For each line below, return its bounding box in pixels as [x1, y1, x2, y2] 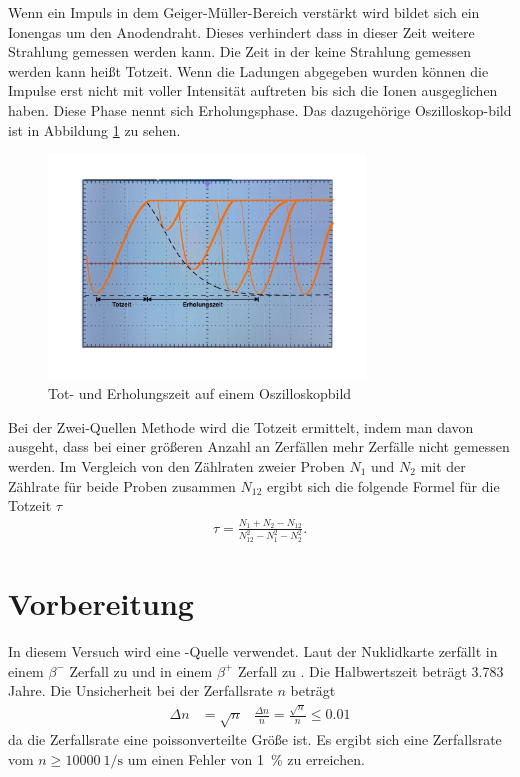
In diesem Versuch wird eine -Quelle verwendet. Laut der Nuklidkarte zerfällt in [8, 640, 498, 661]
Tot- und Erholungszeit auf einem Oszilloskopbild [48, 383, 352, 404]
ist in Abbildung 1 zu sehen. [8, 119, 181, 140]
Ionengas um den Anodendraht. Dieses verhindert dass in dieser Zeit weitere [8, 21, 475, 42]
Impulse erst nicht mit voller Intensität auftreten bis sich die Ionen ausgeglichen [8, 80, 498, 101]
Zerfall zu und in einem [69, 660, 213, 681]
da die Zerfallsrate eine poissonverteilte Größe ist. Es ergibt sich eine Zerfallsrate [8, 729, 502, 750]
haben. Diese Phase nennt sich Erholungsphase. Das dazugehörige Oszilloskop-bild [8, 99, 512, 120]
